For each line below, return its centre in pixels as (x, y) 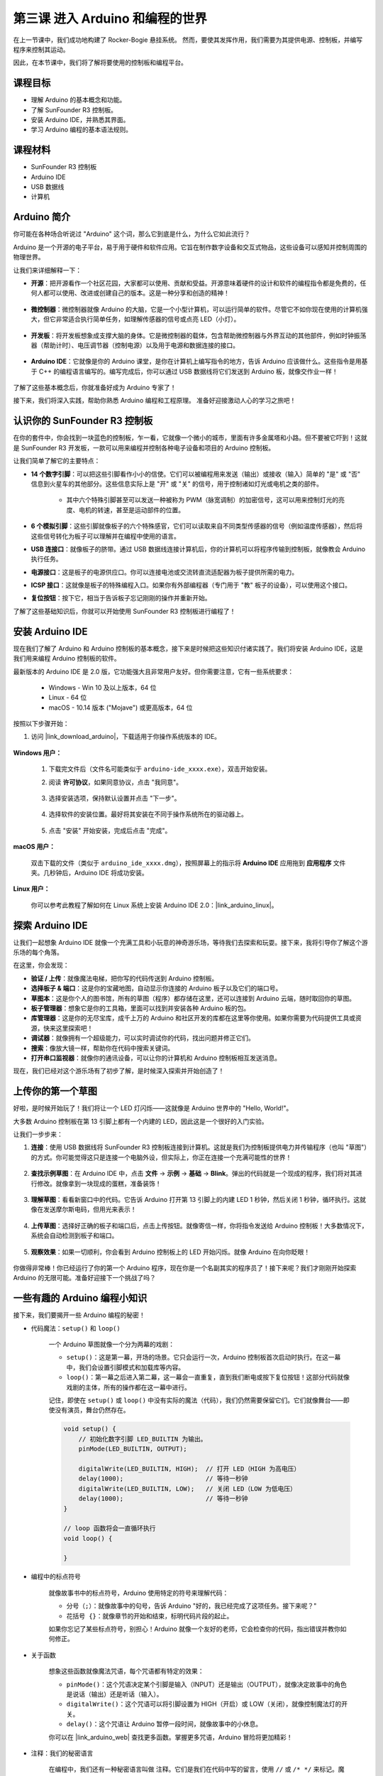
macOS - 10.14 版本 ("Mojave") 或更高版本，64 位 (121, 708)
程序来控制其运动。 (41, 49)
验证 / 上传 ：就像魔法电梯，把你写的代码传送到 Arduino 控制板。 (124, 978)
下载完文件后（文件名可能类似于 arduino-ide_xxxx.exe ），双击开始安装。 (160, 769)
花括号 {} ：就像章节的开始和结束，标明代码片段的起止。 (150, 1615)
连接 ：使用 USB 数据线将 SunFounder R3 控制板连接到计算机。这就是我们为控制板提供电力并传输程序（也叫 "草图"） (199, 1147)
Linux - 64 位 (68, 698)
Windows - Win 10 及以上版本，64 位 (102, 687)
